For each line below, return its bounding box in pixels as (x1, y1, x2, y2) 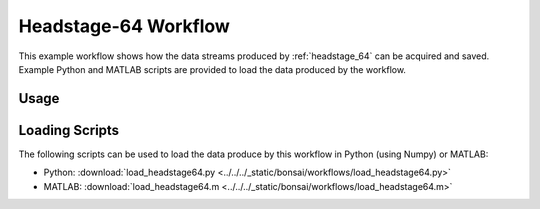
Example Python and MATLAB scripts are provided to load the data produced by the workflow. (18, 63, 407, 75)
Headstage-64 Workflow (18, 15, 230, 37)
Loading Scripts (18, 121, 120, 139)
